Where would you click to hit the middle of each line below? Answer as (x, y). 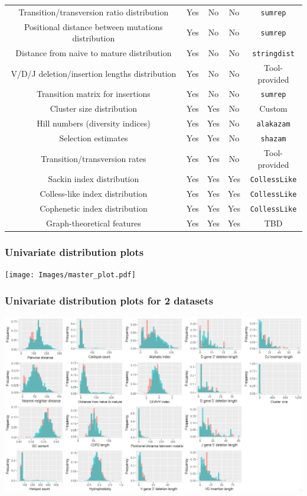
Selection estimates (94, 138)
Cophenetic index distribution (94, 208)
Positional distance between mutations (93, 26)
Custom (273, 108)
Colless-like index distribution (94, 194)
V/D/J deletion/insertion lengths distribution (94, 73)
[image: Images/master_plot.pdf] (70, 275)
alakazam (273, 124)
